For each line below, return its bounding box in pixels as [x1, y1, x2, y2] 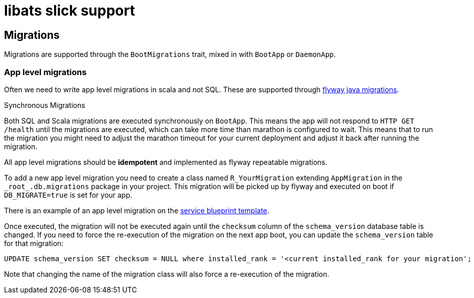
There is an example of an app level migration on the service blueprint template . [4, 206, 269, 215]
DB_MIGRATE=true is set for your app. [4, 190, 133, 199]
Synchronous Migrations [4, 100, 85, 109]
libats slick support [4, 2, 135, 19]
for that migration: [4, 239, 64, 248]
